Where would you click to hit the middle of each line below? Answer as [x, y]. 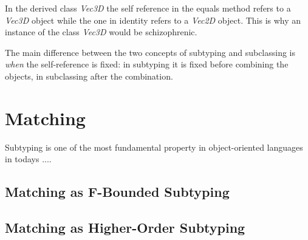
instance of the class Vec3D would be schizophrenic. [101, 32]
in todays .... [28, 159]
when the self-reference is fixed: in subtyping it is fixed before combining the [147, 64]
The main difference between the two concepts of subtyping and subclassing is [150, 52]
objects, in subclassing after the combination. [89, 76]
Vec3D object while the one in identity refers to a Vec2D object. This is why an [153, 20]
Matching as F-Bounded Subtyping [117, 192]
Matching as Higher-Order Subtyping [125, 228]
